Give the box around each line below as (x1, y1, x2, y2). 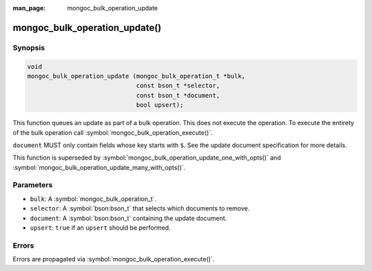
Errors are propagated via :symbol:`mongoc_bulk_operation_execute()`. (12, 255, 215, 263)
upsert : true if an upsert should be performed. (30, 224, 172, 232)
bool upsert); (136, 101, 184, 109)
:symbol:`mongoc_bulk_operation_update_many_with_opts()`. (12, 163, 186, 171)
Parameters (12, 180, 53, 190)
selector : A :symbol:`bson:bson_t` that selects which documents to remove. (30, 204, 250, 213)
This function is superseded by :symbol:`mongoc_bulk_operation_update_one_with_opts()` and (12, 153, 282, 162)
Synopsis (12, 43, 45, 52)
